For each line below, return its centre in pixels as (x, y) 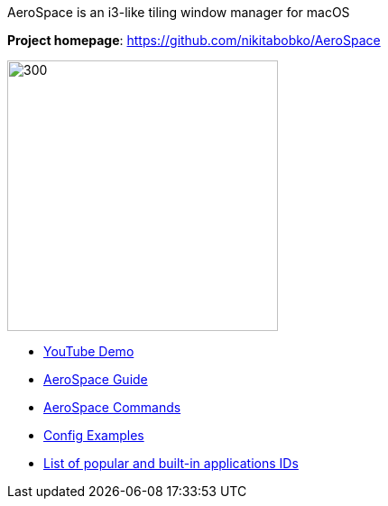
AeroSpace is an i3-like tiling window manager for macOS (179, 12)
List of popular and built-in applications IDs (171, 463)
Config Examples (94, 435)
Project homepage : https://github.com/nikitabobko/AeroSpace (194, 40)
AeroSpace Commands (112, 407)
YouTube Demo (89, 351)
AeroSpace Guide (96, 379)
